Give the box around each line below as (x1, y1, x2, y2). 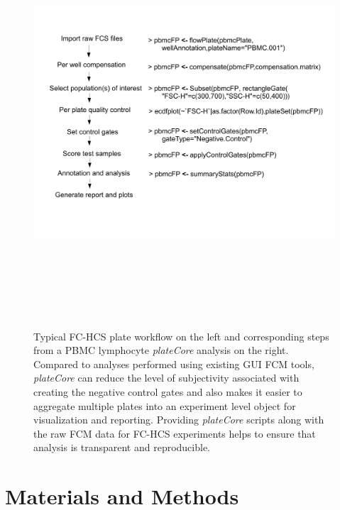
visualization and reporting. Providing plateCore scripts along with (33, 412, 324, 427)
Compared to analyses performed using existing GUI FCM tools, (33, 356, 314, 371)
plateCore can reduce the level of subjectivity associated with (33, 370, 300, 385)
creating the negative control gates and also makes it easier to (33, 384, 302, 399)
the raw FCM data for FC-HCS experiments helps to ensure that (33, 426, 316, 440)
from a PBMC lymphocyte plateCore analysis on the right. (33, 343, 289, 357)
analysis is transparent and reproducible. (33, 440, 211, 455)
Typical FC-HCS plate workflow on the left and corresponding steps (33, 328, 329, 343)
